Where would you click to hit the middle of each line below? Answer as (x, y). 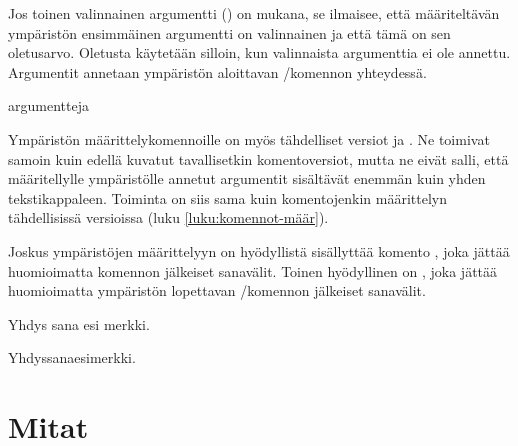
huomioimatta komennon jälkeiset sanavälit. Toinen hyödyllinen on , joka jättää (253, 270)
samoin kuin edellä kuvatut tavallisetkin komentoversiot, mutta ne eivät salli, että (258, 158)
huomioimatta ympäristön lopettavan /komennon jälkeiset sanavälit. (217, 290)
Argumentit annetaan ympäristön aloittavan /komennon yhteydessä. (217, 71)
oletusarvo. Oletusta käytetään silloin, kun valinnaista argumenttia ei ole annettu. (259, 52)
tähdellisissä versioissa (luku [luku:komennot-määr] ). (168, 217)
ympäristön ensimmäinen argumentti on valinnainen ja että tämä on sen (229, 32)
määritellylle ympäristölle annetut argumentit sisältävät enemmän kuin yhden (247, 178)
